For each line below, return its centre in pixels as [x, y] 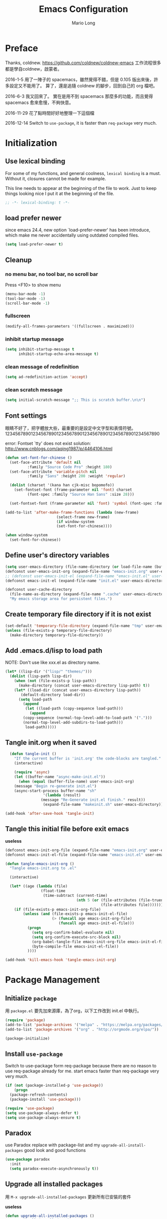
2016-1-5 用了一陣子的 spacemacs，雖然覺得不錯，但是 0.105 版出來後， [80, 79]
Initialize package [31, 998]
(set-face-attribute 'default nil [45, 462]
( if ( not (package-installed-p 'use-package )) [54, 1086]
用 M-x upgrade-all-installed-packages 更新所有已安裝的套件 [68, 1197]
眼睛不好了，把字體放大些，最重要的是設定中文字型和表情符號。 [70, 428]
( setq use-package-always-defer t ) [42, 1113]
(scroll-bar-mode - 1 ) [28, 303]
